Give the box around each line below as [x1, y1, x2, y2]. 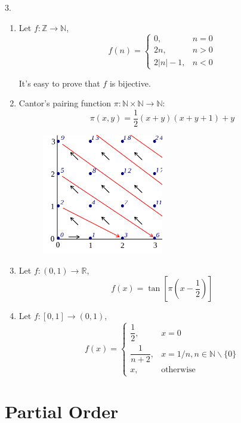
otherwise [161, 366, 196, 375]
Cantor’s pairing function [18, 97, 111, 109]
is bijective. [109, 76, 151, 89]
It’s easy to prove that [18, 76, 100, 89]
